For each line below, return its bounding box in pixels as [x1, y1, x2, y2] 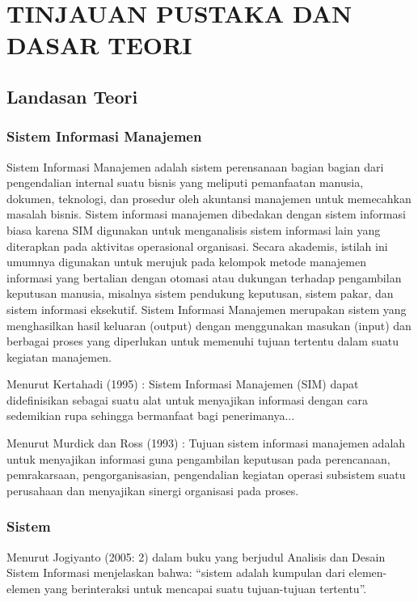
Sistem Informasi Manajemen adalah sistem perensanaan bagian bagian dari [6, 158, 384, 175]
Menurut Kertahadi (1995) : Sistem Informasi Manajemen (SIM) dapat [6, 375, 359, 392]
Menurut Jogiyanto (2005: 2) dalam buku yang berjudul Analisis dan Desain [6, 548, 386, 565]
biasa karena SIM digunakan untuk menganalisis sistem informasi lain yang [6, 221, 381, 238]
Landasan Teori [6, 83, 138, 108]
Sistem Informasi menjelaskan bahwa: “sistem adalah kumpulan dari [6, 564, 345, 581]
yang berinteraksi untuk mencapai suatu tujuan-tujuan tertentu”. [44, 579, 367, 596]
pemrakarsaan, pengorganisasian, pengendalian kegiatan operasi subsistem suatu [6, 466, 406, 483]
